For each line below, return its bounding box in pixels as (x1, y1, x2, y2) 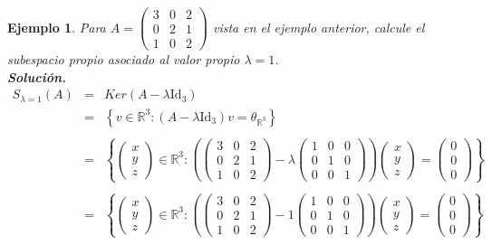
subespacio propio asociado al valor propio (7, 50, 240, 69)
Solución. (7, 67, 67, 86)
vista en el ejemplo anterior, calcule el (212, 17, 425, 36)
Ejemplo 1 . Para (7, 17, 106, 36)
